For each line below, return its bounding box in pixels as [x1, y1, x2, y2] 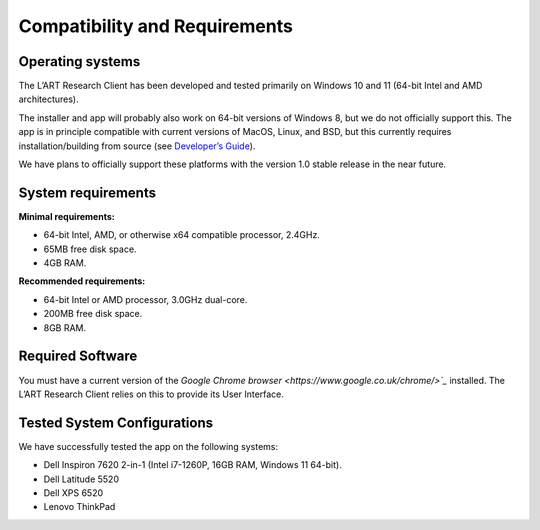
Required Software [18, 348, 138, 365]
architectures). [18, 93, 79, 105]
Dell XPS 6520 [43, 487, 104, 499]
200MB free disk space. [43, 308, 143, 320]
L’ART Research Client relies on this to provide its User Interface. [18, 388, 285, 400]
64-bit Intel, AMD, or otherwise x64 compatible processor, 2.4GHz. [43, 229, 320, 241]
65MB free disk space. [43, 243, 137, 255]
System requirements [18, 184, 157, 201]
